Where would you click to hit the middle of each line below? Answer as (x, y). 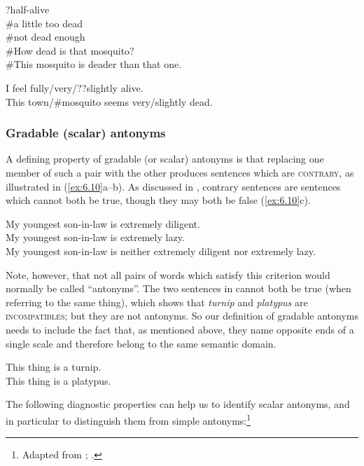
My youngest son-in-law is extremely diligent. (103, 223)
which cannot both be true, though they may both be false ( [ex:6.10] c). (158, 200)
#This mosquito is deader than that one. (94, 64)
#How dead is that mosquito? (70, 50)
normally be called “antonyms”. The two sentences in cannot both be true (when (178, 288)
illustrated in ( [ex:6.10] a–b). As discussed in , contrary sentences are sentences (173, 186)
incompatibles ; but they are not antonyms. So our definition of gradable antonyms (182, 316)
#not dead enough (45, 37)
